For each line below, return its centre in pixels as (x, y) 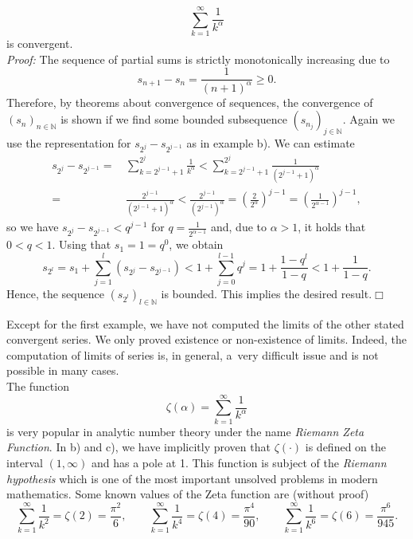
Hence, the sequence (55, 293)
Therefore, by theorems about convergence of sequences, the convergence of (190, 102)
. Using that (82, 244)
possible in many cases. (63, 370)
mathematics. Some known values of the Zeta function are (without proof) (188, 494)
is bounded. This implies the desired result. (267, 293)
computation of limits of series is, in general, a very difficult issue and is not (193, 354)
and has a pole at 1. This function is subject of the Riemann (239, 462)
